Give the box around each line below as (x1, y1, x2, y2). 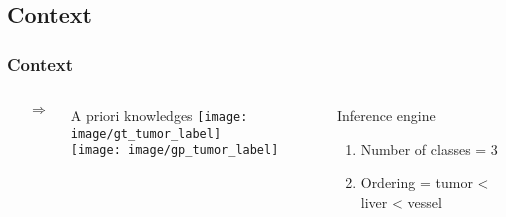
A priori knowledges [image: (70, 105, 248, 125)
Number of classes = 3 (360, 138, 498, 159)
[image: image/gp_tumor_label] (70, 143, 279, 158)
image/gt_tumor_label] (70, 126, 222, 141)
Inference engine (336, 105, 436, 125)
